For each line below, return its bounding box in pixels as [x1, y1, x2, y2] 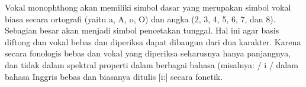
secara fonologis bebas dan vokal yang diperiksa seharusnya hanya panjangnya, [5, 47, 291, 59]
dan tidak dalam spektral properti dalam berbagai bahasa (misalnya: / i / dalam [5, 58, 298, 71]
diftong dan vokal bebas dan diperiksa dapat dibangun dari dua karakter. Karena [5, 35, 301, 48]
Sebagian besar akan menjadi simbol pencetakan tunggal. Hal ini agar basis [5, 24, 279, 36]
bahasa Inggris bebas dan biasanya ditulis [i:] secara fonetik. [5, 70, 223, 82]
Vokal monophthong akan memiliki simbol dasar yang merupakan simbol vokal [5, 1, 291, 13]
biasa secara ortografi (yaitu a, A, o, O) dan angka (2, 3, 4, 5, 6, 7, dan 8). [5, 12, 276, 25]
